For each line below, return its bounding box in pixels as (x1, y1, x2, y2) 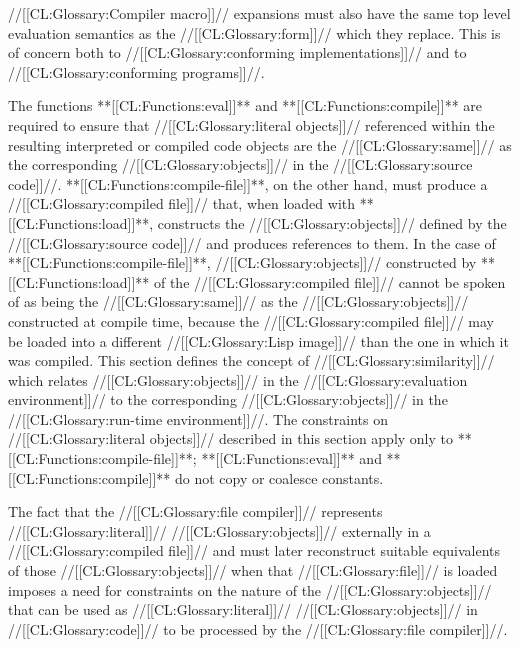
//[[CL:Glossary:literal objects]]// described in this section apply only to (8, 428, 454, 449)
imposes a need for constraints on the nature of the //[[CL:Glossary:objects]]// (8, 579, 492, 600)
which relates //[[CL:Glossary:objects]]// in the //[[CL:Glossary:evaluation (8, 369, 468, 390)
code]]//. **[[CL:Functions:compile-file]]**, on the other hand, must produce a (8, 173, 488, 194)
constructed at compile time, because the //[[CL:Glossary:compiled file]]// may (8, 310, 494, 331)
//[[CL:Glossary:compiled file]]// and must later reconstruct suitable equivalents (8, 540, 501, 561)
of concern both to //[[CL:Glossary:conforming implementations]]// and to (8, 42, 467, 63)
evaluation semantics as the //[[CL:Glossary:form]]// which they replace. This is (8, 22, 501, 43)
